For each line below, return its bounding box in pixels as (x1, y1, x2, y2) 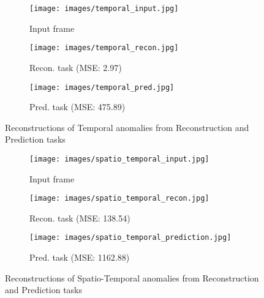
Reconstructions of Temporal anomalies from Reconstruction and (5, 121, 249, 133)
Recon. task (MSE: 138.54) (29, 211, 130, 224)
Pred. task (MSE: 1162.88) (29, 251, 130, 264)
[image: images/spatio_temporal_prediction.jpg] (29, 233, 232, 242)
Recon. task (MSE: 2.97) (29, 61, 122, 73)
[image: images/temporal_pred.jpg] (29, 83, 175, 92)
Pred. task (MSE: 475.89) (29, 100, 126, 113)
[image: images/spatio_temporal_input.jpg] (29, 154, 209, 163)
